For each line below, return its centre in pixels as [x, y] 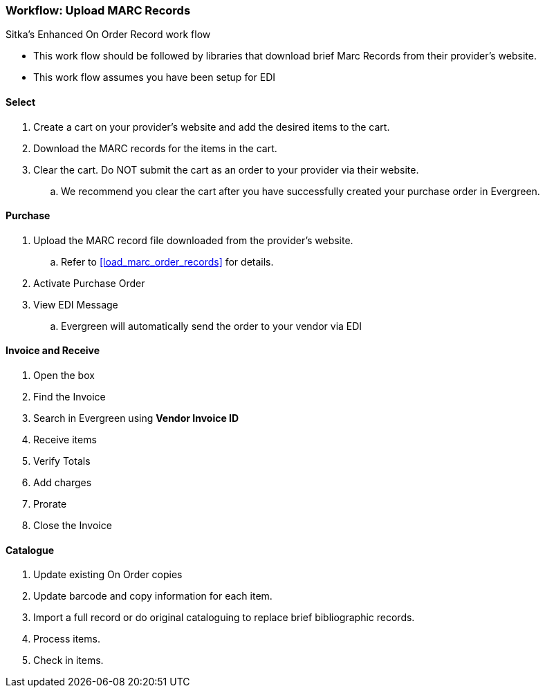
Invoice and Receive [53, 351]
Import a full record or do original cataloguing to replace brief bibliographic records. [224, 618]
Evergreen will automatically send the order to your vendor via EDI [212, 326]
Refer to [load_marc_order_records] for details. [167, 261]
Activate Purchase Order [89, 283]
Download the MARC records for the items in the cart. [155, 148]
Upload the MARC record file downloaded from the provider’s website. [193, 240]
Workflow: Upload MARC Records [98, 10]
